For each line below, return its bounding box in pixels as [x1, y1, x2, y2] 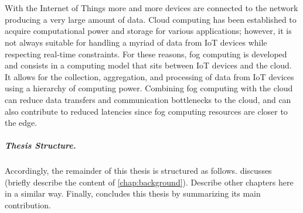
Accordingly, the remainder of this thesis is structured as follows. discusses [5, 164, 272, 177]
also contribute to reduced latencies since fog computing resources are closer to [5, 105, 288, 117]
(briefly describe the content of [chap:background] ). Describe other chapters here [5, 176, 294, 188]
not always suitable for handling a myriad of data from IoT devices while [5, 36, 267, 48]
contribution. [5, 199, 52, 211]
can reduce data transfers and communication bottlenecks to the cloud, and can [5, 93, 291, 105]
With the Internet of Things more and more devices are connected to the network [5, 2, 298, 14]
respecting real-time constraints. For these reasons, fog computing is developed [5, 47, 287, 60]
